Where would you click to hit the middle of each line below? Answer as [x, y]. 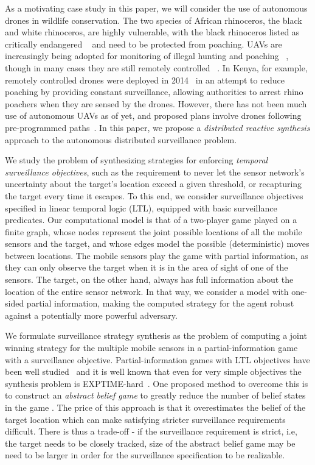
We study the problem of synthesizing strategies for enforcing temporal [137, 160]
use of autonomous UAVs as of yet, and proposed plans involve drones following [153, 115]
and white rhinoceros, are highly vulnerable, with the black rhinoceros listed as [152, 32]
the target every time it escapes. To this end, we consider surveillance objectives [154, 195]
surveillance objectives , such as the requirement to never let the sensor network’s [155, 172]
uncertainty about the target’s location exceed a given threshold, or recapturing [154, 184]
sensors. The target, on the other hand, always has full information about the [149, 279]
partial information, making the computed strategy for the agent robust [160, 303]
